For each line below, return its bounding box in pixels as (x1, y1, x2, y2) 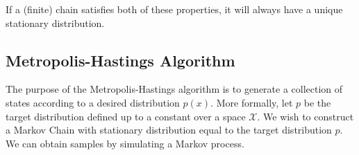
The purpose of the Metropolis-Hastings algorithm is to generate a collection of (6, 82, 343, 96)
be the (303, 95, 331, 109)
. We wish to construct (257, 109, 354, 123)
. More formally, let (210, 95, 293, 109)
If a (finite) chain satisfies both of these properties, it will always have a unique (6, 2, 343, 16)
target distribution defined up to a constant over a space (6, 109, 246, 123)
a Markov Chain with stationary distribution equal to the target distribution (6, 122, 332, 137)
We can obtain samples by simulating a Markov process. (6, 136, 244, 150)
